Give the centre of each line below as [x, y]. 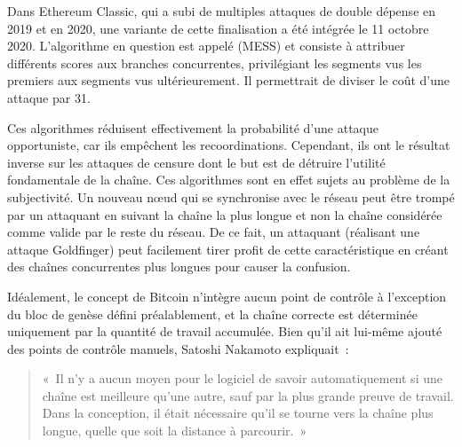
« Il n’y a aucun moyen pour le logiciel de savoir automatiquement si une [242, 378]
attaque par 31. [49, 97]
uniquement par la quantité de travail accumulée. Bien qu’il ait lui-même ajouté [225, 331]
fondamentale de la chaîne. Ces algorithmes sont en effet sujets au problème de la [229, 180]
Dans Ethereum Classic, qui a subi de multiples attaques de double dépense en [222, 11]
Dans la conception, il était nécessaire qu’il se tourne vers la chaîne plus [238, 413]
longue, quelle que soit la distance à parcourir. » [175, 431]
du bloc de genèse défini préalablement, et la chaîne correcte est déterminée [212, 314]
